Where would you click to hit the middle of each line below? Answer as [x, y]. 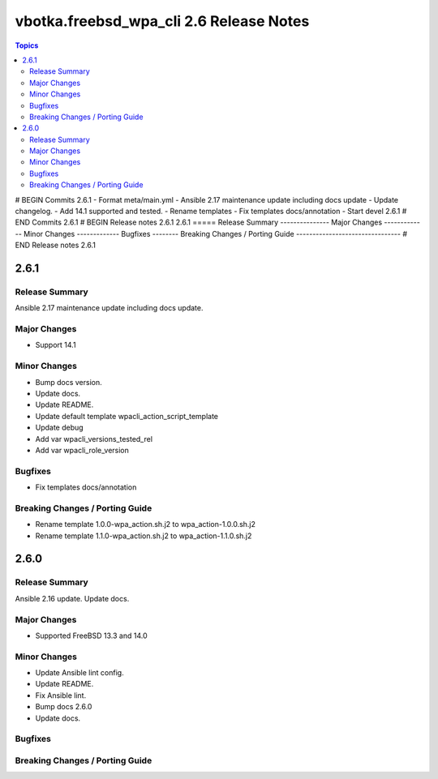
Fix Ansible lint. [61, 695]
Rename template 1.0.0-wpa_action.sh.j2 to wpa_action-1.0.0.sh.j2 [145, 524]
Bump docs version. [69, 382]
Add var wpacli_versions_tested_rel [94, 439]
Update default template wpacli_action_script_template [127, 416]
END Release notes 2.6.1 [56, 245]
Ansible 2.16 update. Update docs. [72, 598]
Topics [27, 45]
